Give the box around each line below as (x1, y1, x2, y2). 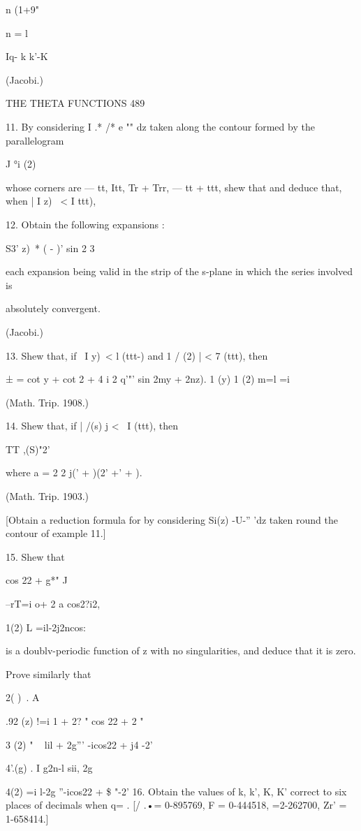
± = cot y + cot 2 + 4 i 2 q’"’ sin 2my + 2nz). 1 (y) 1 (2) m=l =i (6, 372, 290, 386)
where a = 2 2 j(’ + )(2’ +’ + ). (6, 465, 142, 480)
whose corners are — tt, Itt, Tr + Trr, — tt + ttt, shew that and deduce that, (6, 179, 342, 194)
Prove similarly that (6, 666, 91, 681)
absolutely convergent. (6, 301, 101, 316)
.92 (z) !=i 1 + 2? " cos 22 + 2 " (6, 714, 144, 728)
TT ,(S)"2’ (6, 441, 50, 456)
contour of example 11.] (6, 526, 106, 540)
